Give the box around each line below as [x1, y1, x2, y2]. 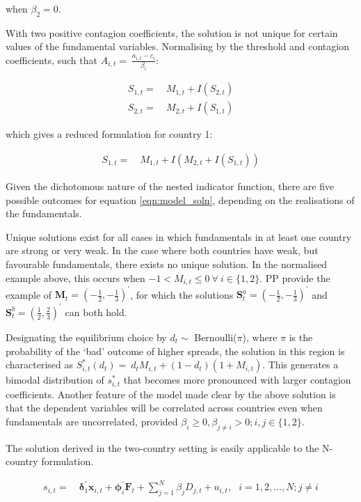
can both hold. [65, 304, 127, 319]
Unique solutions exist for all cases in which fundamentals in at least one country [6, 229, 352, 244]
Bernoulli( [194, 329, 237, 344]
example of [6, 287, 52, 301]
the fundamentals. [6, 206, 82, 221]
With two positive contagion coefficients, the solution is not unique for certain [6, 25, 338, 40]
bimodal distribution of [6, 372, 104, 387]
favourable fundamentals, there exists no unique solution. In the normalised [6, 256, 328, 271]
